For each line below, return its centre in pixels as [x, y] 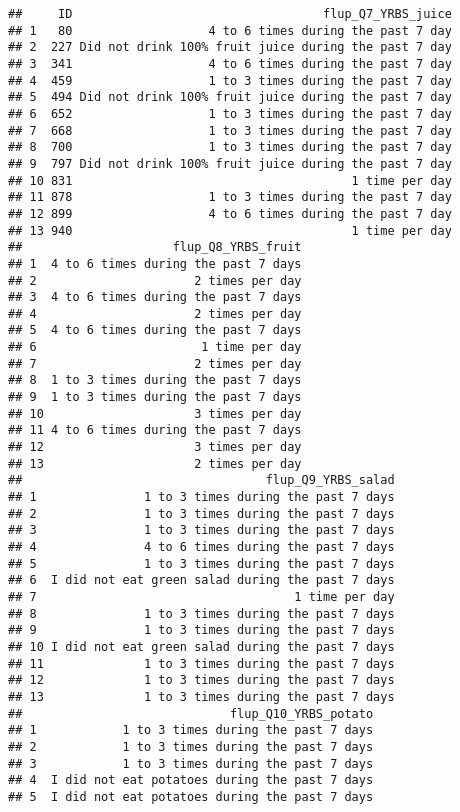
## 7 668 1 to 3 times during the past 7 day [230, 130]
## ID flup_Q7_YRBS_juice [230, 14]
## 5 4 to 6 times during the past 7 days [155, 330]
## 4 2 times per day [155, 313]
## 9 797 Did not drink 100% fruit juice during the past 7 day [230, 163]
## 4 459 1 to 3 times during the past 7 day [230, 80]
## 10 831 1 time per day [230, 180]
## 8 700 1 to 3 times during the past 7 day [230, 147]
